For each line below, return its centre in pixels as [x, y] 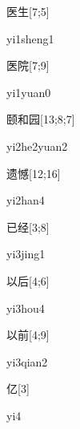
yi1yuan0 [29, 92]
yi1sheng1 [30, 38]
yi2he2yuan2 [37, 146]
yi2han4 [26, 200]
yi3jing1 [26, 254]
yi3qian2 [27, 361]
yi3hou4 [26, 308]
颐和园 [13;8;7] [41, 119]
